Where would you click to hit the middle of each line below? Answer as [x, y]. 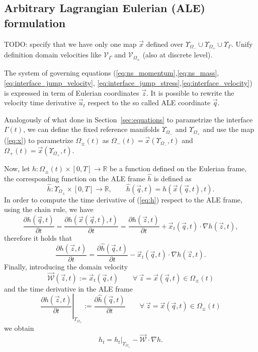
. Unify [242, 44]
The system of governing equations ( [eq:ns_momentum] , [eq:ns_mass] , [112, 73]
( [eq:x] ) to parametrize [39, 140]
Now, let [17, 168]
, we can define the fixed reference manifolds [91, 129]
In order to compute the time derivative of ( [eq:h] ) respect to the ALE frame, [123, 199]
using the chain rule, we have [49, 209]
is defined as [173, 178]
